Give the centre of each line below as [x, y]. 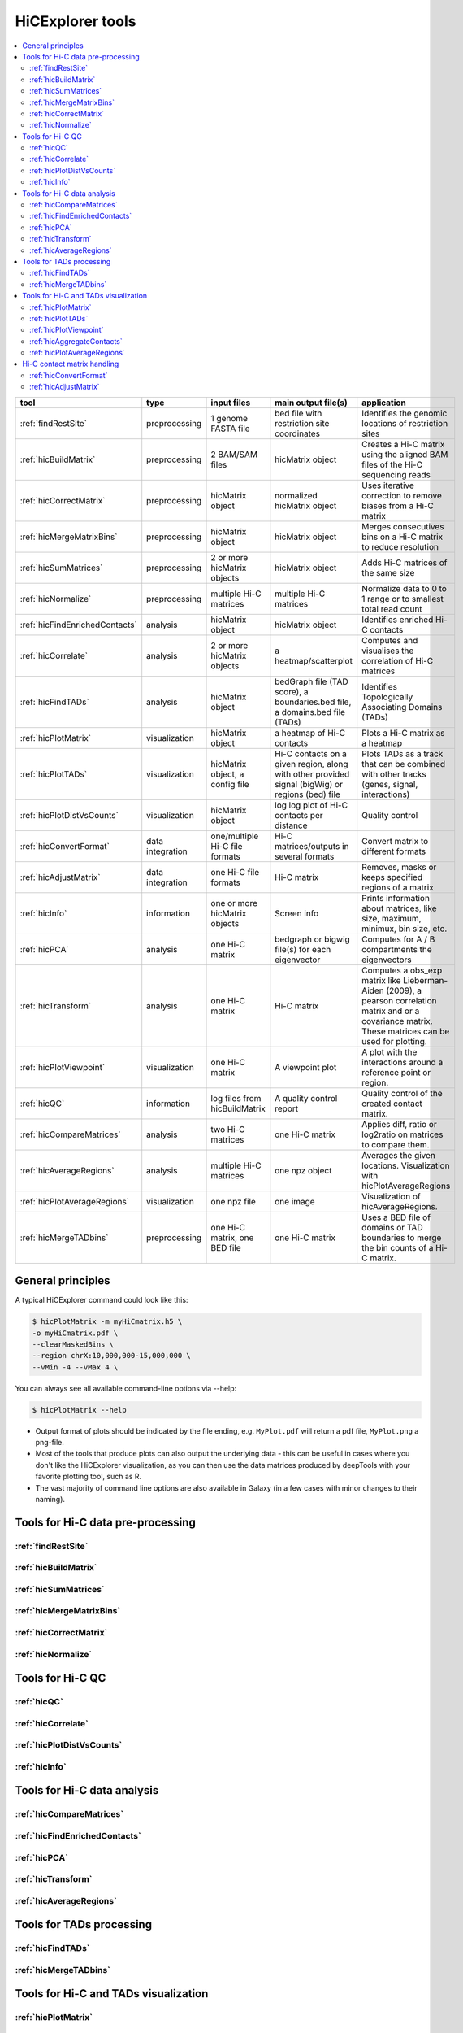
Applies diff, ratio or [400, 1124]
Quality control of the [402, 1093]
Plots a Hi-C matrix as [404, 733]
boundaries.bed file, [313, 702]
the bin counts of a [398, 1247]
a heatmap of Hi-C [310, 733]
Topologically [387, 697]
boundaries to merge [402, 1238]
